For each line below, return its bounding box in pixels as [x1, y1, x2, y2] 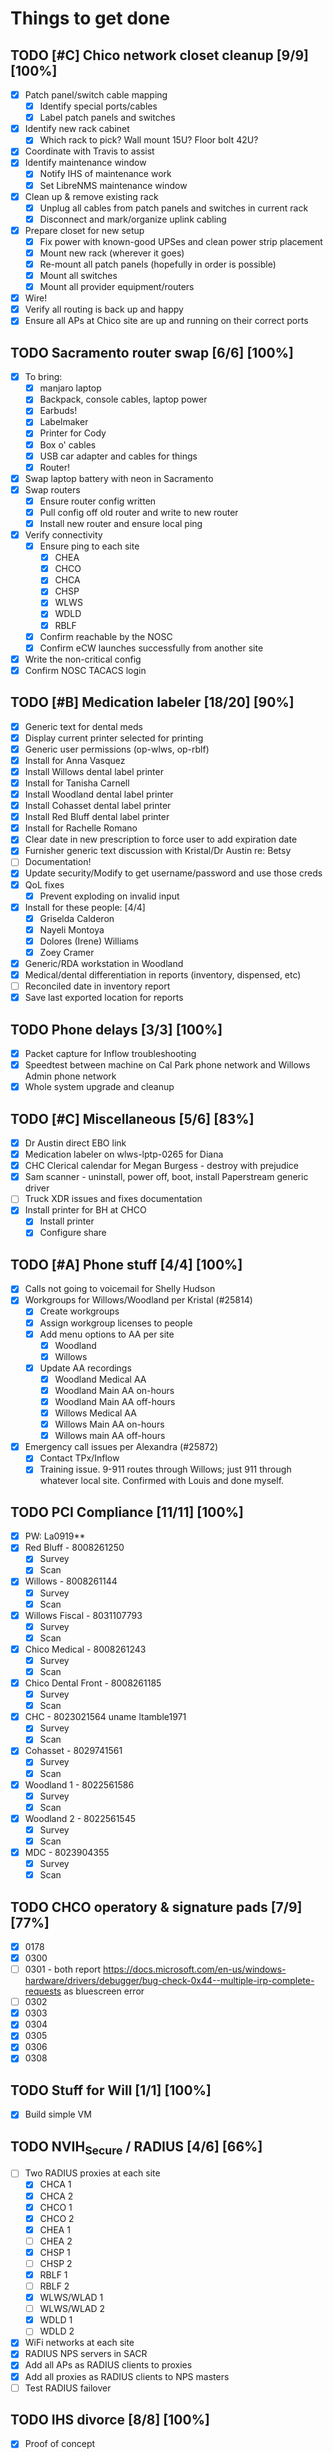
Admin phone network [24, 1070, 117, 1082]
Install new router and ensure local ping [39, 517, 203, 529]
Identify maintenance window [24, 157, 147, 169]
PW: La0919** [24, 1530, 86, 1542]
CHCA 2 [39, 2190, 74, 2202]
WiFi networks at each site [24, 2337, 135, 2349]
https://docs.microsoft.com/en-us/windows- [103, 1963, 287, 1976]
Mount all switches [39, 270, 118, 281]
